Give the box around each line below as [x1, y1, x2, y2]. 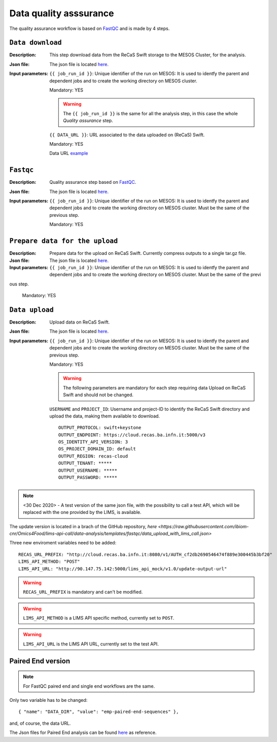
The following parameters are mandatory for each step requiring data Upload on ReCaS [63, 384, 246, 391]
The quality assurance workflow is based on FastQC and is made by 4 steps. [9, 25, 170, 31]
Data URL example [49, 150, 88, 156]
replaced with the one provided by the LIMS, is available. [23, 509, 142, 515]
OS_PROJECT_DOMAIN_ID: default [58, 446, 136, 452]
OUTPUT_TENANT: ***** [58, 460, 112, 466]
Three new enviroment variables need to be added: [9, 540, 117, 546]
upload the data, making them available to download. [49, 413, 160, 419]
